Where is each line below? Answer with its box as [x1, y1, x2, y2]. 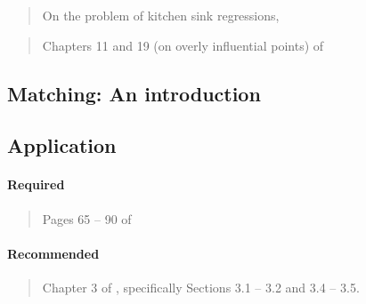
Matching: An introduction [7, 79, 261, 107]
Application [7, 132, 117, 159]
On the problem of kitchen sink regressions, [42, 6, 280, 24]
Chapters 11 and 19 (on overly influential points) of [42, 36, 324, 54]
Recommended [7, 244, 100, 262]
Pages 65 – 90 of [42, 209, 132, 228]
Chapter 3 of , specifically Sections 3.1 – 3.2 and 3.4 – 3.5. [42, 277, 360, 296]
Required [7, 175, 65, 194]
